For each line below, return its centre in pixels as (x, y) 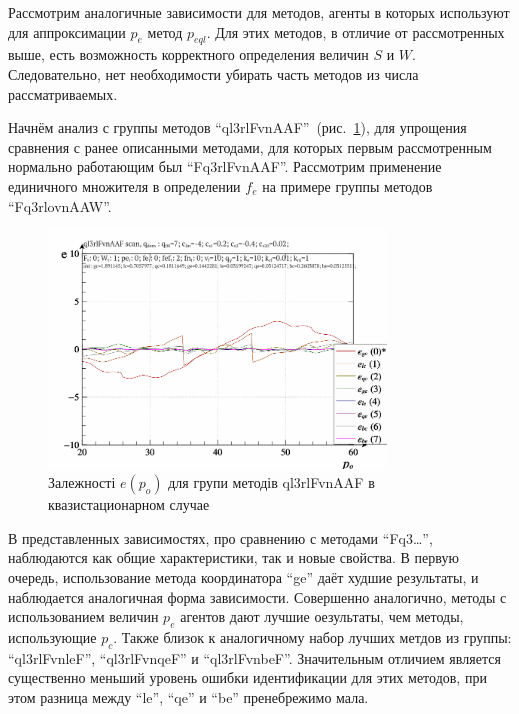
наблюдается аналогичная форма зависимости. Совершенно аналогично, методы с (257, 596)
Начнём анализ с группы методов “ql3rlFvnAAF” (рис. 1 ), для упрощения (237, 127)
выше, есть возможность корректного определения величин (188, 54)
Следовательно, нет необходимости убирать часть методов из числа (213, 73)
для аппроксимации (67, 31)
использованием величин (83, 616)
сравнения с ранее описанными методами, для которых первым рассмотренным (250, 146)
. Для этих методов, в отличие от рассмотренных (355, 31)
